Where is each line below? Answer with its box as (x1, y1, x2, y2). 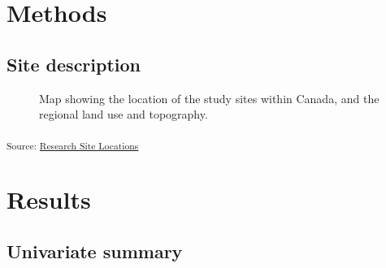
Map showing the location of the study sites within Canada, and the (39, 89, 379, 106)
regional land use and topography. (39, 106, 208, 123)
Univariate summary (7, 238, 183, 263)
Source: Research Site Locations (7, 138, 139, 152)
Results (7, 183, 91, 216)
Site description (7, 51, 141, 76)
